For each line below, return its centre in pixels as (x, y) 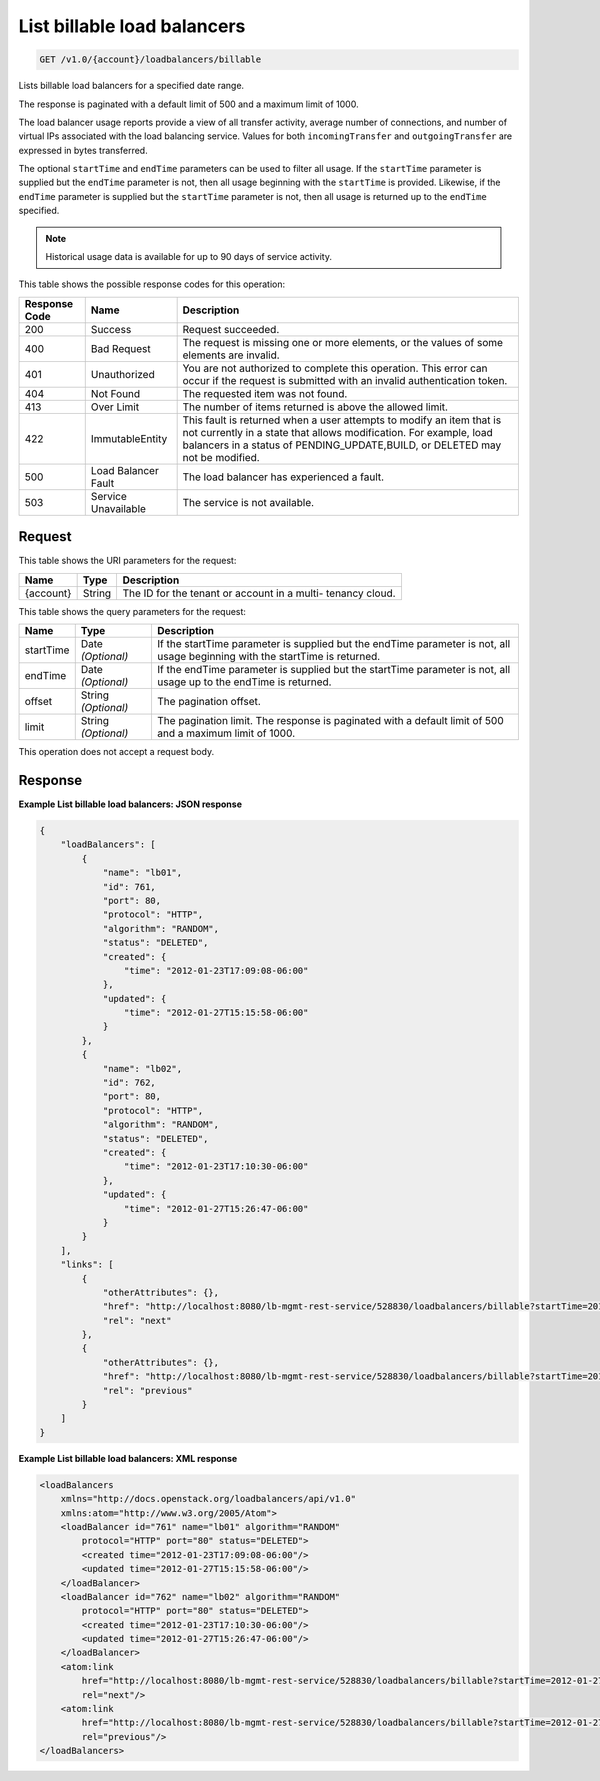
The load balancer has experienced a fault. (283, 477)
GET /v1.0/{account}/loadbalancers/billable (150, 59)
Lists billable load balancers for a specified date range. (131, 86)
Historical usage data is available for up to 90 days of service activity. (188, 257)
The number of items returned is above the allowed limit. (315, 407)
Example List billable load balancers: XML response (128, 1458)
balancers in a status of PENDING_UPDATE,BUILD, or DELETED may (342, 445)
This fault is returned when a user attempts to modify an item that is (342, 420)
